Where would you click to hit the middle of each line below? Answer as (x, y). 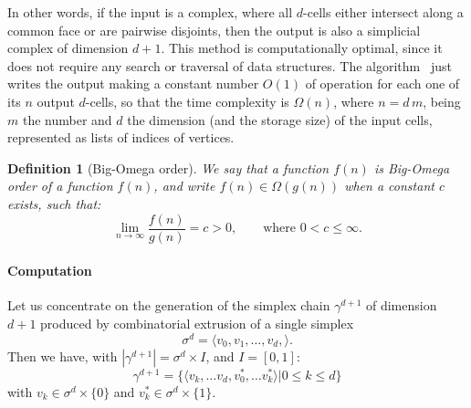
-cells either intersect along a (383, 12)
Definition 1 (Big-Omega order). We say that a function (168, 167)
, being (442, 101)
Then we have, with (63, 356)
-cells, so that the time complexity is (187, 101)
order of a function (60, 186)
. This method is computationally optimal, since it (302, 48)
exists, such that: (54, 203)
